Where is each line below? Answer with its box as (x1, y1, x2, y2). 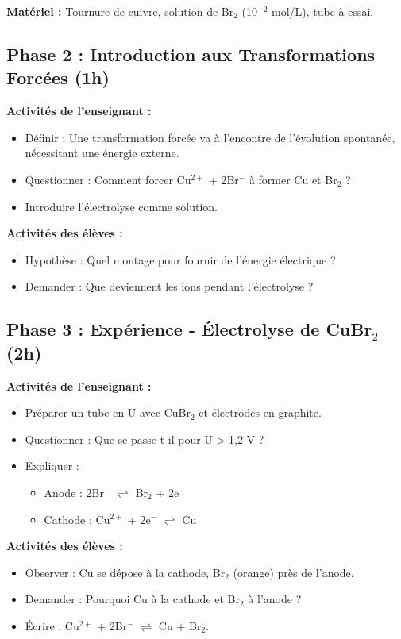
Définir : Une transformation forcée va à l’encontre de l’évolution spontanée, (25, 129, 395, 145)
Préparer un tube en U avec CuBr (25, 404, 191, 421)
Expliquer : (25, 457, 79, 474)
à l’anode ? (248, 591, 302, 607)
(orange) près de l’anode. (233, 564, 354, 580)
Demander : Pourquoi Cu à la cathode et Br (25, 591, 240, 607)
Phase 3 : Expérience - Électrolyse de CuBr (6, 317, 372, 341)
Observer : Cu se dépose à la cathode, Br (25, 564, 226, 580)
